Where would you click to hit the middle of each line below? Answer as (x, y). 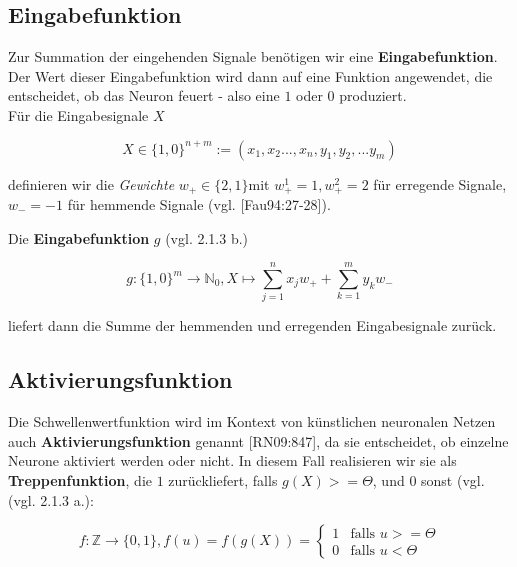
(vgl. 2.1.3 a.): (51, 499)
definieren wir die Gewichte (91, 183)
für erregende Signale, (440, 183)
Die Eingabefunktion (79, 237)
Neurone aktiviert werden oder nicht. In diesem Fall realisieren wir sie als (232, 460)
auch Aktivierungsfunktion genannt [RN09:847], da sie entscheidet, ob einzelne (258, 440)
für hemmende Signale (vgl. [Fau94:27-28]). (199, 204)
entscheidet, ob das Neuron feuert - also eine (144, 95)
